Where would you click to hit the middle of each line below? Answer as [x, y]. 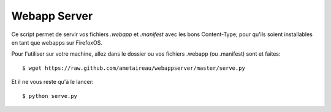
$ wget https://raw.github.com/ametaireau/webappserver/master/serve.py [134, 68]
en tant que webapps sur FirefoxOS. [57, 42]
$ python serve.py [50, 96]
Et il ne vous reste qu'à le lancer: [53, 82]
